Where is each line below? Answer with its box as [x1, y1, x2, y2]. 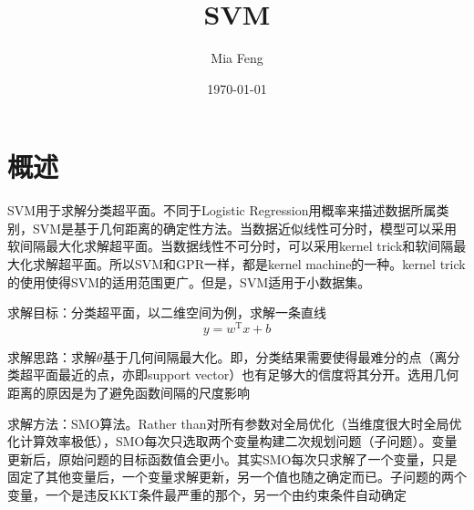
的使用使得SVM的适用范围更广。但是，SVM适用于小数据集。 [7, 272, 371, 291]
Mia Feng [211, 48, 263, 68]
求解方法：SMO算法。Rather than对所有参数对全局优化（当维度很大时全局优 [7, 413, 462, 432]
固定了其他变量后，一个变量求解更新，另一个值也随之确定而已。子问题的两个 [7, 467, 467, 486]
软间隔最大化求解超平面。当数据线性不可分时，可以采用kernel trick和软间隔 [7, 236, 454, 255]
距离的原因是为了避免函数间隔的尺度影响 [7, 383, 250, 402]
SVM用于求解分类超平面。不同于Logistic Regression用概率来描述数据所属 [7, 201, 437, 220]
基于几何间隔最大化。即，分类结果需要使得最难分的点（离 [102, 347, 448, 366]
